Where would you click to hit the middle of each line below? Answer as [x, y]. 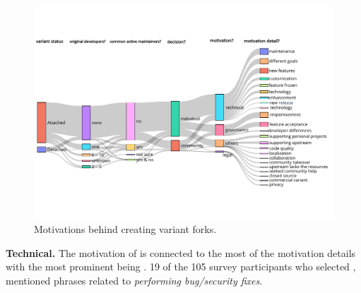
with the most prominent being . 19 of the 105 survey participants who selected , [181, 267]
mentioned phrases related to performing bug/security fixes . [134, 281]
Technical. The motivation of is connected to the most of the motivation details [181, 252]
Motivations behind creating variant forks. [125, 229]
